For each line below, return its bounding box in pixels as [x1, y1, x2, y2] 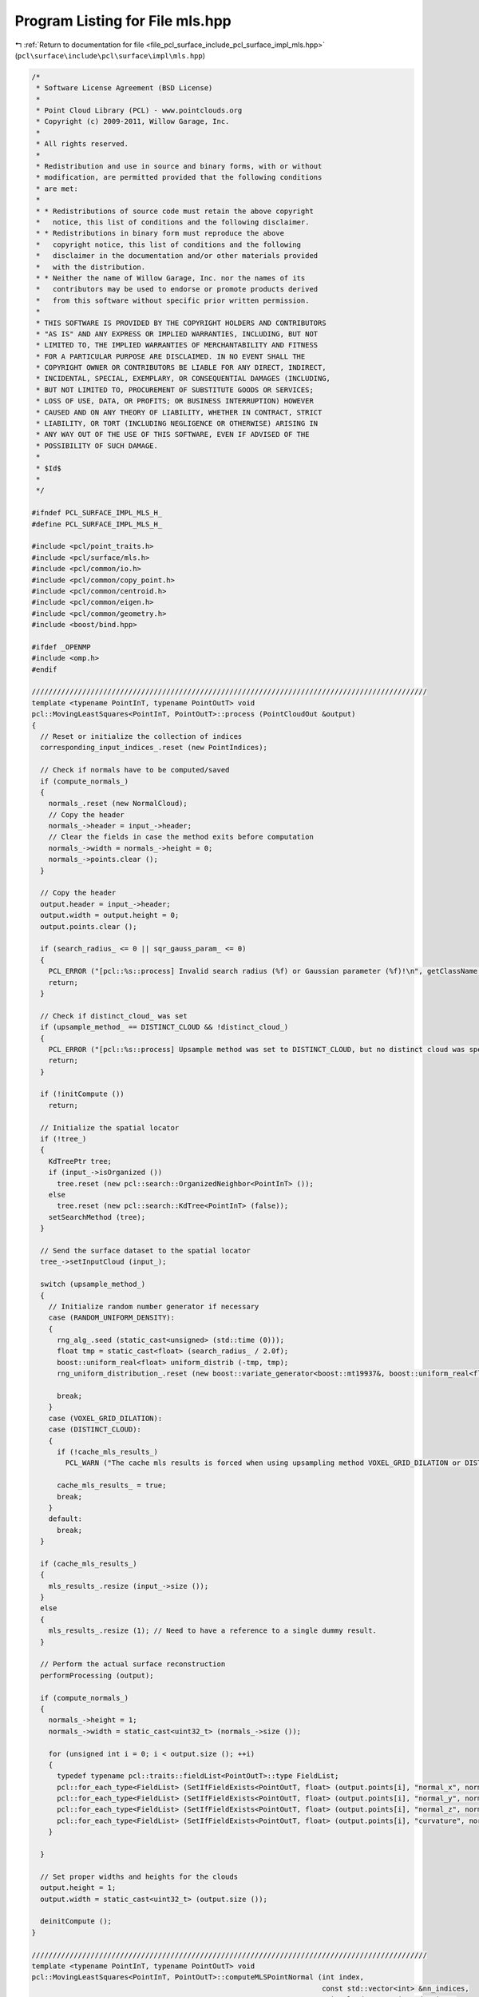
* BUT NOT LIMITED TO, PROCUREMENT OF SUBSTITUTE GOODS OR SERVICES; [36, 385, 315, 395]
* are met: [36, 184, 79, 193]
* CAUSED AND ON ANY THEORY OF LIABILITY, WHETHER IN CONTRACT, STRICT [36, 407, 323, 417]
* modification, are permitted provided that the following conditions [36, 173, 323, 182]
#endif [31, 665, 57, 674]
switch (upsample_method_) [40, 1280, 146, 1289]
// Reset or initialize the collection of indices [40, 732, 243, 740]
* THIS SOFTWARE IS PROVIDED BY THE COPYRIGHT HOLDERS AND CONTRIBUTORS [36, 318, 327, 328]
